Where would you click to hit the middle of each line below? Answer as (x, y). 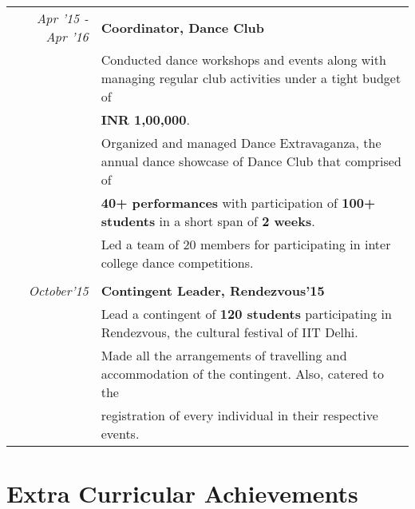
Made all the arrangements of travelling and (224, 355)
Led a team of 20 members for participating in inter (246, 244)
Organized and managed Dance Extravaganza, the (241, 143)
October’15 (58, 290)
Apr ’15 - (63, 18)
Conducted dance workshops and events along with (243, 60)
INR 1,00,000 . (145, 119)
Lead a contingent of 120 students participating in (246, 314)
